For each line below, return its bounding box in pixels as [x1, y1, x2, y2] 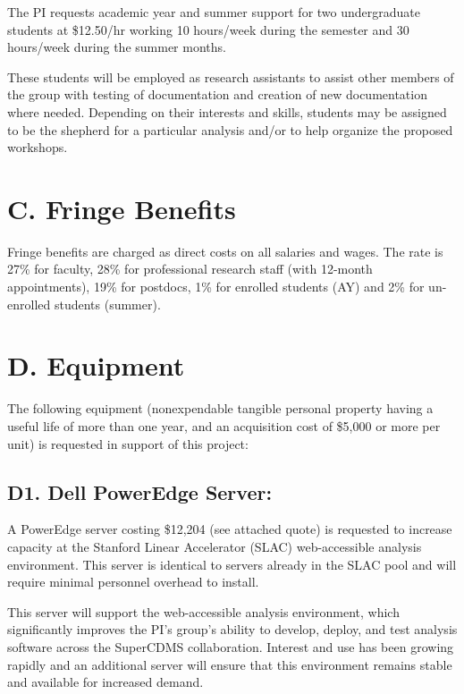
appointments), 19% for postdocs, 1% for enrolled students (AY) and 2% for [7, 277, 425, 296]
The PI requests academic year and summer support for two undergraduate [7, 3, 420, 21]
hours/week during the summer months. [7, 38, 226, 56]
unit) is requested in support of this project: [7, 434, 249, 453]
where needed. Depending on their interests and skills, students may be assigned [7, 102, 447, 121]
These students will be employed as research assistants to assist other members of [7, 67, 454, 86]
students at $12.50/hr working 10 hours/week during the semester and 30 [7, 20, 409, 38]
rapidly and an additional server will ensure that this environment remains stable [7, 655, 452, 673]
